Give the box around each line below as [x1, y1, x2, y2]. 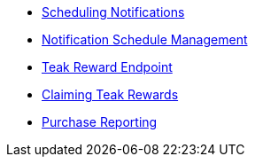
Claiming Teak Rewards [42, 87, 179, 102]
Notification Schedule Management [42, 32, 248, 47]
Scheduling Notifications [42, 4, 185, 20]
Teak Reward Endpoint [42, 59, 173, 74]
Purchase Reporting [42, 114, 158, 129]
